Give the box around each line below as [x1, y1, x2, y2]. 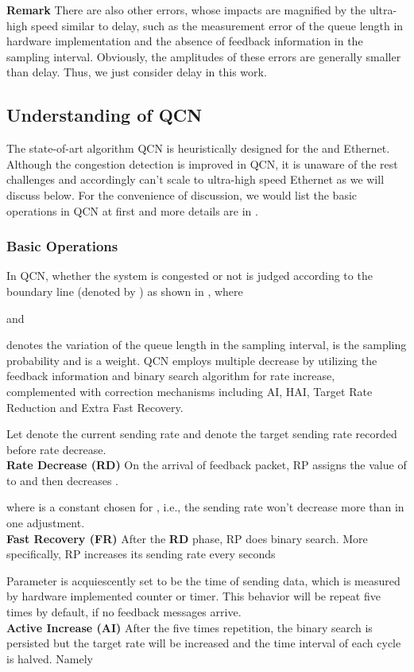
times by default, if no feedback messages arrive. [6, 604, 242, 620]
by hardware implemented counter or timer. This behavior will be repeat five [6, 588, 381, 604]
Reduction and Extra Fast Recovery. [6, 398, 184, 415]
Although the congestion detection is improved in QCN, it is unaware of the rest [6, 155, 398, 172]
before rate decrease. [6, 441, 106, 457]
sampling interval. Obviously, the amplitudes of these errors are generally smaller [6, 48, 401, 64]
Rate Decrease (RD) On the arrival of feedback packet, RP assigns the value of [6, 456, 407, 473]
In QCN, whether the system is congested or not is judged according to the [6, 267, 373, 284]
